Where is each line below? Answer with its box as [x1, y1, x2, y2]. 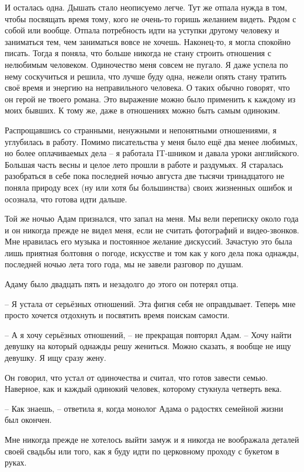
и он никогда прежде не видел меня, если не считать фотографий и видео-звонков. [5, 223, 299, 236]
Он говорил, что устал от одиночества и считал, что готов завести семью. [5, 371, 268, 383]
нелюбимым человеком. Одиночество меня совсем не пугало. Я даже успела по [5, 58, 288, 70]
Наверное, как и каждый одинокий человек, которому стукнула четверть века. [5, 383, 282, 395]
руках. [5, 456, 27, 468]
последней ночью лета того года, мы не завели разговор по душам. [5, 258, 244, 270]
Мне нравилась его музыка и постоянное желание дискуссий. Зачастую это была [5, 235, 292, 247]
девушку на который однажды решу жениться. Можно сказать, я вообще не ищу [5, 340, 291, 352]
